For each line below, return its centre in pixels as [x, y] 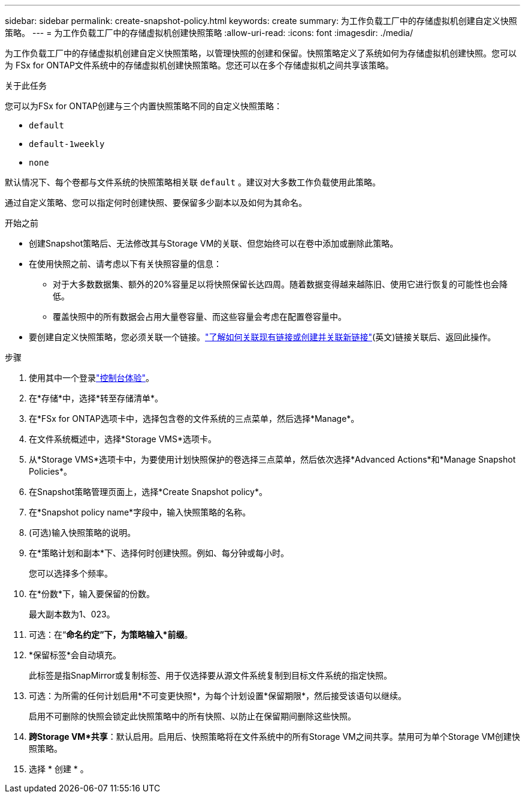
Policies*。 [50, 471]
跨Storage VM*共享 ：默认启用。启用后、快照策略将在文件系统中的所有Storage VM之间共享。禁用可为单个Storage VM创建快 [274, 736]
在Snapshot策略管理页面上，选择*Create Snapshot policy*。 [148, 492]
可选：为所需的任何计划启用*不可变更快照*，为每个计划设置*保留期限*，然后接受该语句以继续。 [218, 696]
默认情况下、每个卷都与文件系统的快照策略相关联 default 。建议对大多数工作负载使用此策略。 [193, 182]
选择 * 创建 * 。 [59, 769]
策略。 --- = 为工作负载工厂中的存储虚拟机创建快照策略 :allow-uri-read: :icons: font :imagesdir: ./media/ [209, 33]
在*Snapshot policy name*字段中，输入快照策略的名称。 [140, 512]
